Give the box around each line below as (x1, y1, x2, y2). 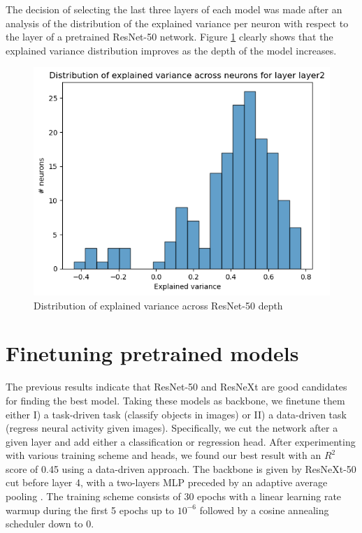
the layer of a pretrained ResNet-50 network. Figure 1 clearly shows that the (6, 29, 333, 44)
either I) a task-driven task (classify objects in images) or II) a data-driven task (6, 407, 347, 421)
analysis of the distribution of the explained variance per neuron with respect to (6, 15, 349, 30)
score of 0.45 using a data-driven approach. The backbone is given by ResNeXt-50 (6, 461, 356, 476)
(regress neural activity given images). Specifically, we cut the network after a (6, 421, 338, 435)
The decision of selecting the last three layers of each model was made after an (6, 2, 342, 16)
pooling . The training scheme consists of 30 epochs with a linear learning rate (6, 489, 342, 504)
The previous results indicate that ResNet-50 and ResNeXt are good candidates (6, 379, 347, 394)
